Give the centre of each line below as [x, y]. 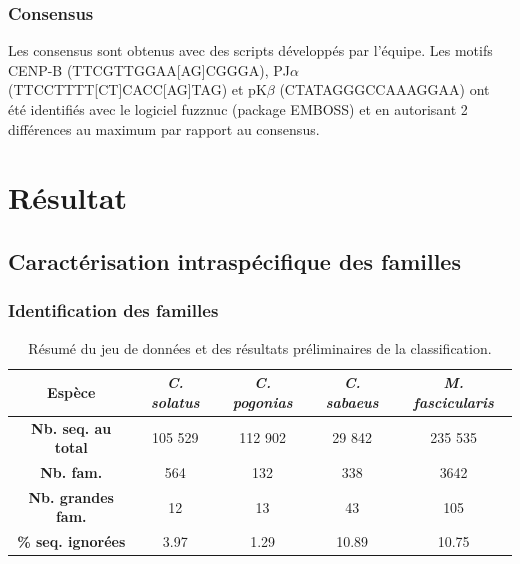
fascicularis [453, 401]
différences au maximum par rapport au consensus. [164, 128]
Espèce [71, 391]
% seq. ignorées [71, 541]
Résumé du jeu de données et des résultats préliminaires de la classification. [260, 347]
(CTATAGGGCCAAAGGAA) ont [384, 89]
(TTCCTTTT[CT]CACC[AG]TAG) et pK [137, 89]
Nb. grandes [71, 496]
